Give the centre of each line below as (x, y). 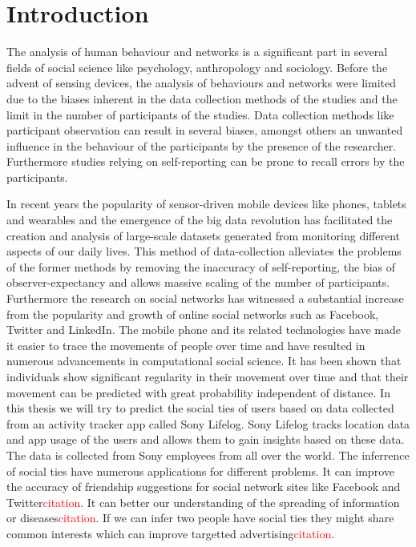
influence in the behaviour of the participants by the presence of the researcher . (202, 145)
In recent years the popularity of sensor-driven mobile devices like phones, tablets (206, 204)
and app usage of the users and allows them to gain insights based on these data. (206, 439)
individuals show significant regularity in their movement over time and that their (208, 376)
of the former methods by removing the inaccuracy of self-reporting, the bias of (201, 266)
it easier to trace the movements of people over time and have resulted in (186, 345)
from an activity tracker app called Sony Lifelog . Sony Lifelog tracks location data (208, 423)
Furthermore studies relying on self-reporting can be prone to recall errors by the (206, 161)
